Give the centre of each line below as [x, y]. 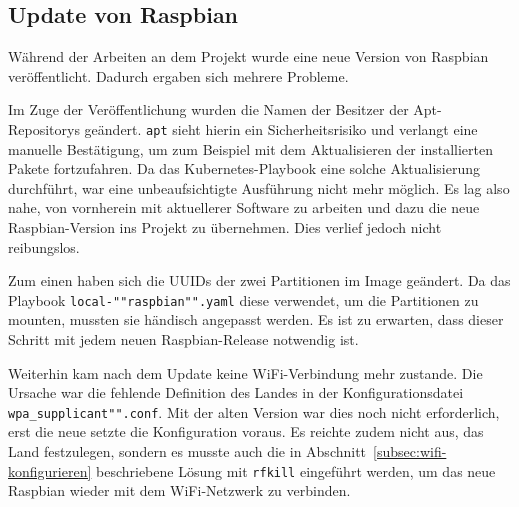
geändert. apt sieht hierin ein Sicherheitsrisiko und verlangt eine [281, 128]
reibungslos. [44, 246]
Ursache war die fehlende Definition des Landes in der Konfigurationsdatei [236, 392]
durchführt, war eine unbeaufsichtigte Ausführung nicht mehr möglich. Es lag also [259, 187]
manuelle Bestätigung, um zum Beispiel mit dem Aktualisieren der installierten [250, 148]
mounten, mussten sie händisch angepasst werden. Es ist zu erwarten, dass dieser [256, 319]
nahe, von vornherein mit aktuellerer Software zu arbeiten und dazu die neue [244, 207]
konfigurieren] [50, 470]
